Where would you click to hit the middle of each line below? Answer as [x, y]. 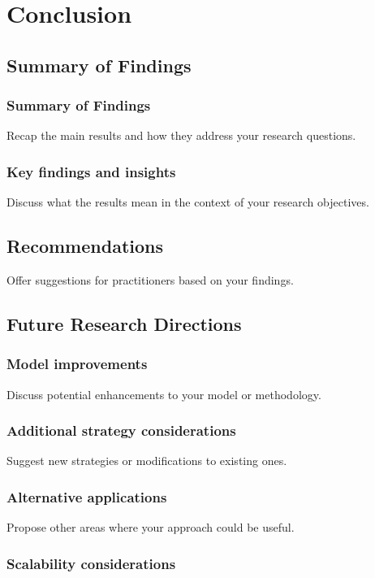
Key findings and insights [91, 171]
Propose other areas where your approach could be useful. [151, 527]
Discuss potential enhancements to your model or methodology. [164, 394]
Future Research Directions [124, 323]
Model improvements [77, 364]
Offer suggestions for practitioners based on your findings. [150, 279]
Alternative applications [87, 496]
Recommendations [85, 246]
